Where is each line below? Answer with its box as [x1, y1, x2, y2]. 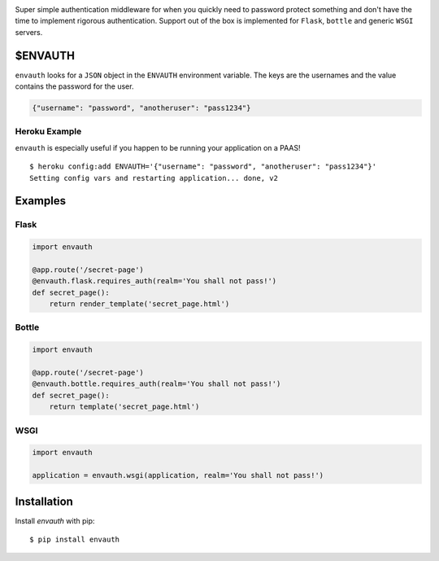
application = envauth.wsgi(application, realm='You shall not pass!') [32, 471, 324, 480]
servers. [15, 27, 43, 37]
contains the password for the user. [15, 81, 134, 91]
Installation [15, 494, 73, 508]
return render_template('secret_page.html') [49, 300, 230, 309]
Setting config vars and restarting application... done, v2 [29, 173, 278, 182]
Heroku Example [15, 126, 82, 138]
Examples [15, 194, 67, 208]
